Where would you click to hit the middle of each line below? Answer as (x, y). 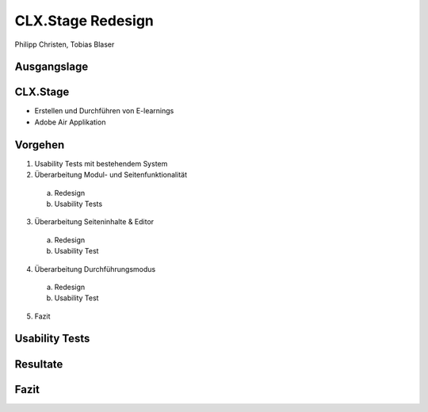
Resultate (39, 364)
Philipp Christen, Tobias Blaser (65, 44)
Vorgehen (40, 145)
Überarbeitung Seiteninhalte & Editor (94, 222)
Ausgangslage (52, 67)
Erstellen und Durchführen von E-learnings (104, 111)
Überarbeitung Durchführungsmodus (95, 269)
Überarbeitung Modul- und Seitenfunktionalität (111, 175)
